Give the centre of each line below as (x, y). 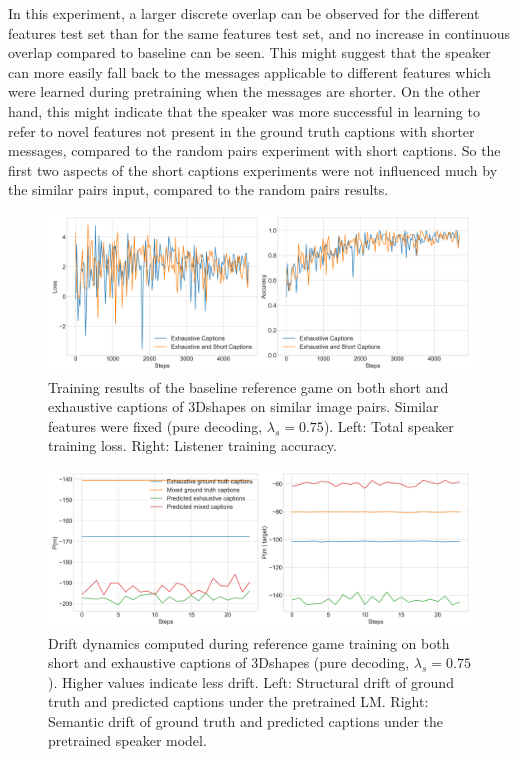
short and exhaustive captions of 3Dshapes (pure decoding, (229, 662)
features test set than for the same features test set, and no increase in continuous (259, 32)
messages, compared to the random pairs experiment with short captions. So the (254, 150)
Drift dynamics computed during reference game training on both (249, 642)
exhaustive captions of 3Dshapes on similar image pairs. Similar (243, 406)
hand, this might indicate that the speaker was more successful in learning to (244, 110)
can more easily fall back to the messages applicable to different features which (249, 71)
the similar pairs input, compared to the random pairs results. (198, 189)
